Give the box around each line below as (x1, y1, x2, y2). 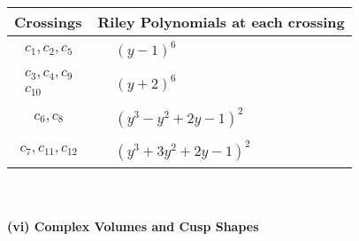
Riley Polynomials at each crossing (97, 12, 345, 32)
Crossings (14, 12, 82, 32)
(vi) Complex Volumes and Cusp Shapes (7, 216, 259, 235)
